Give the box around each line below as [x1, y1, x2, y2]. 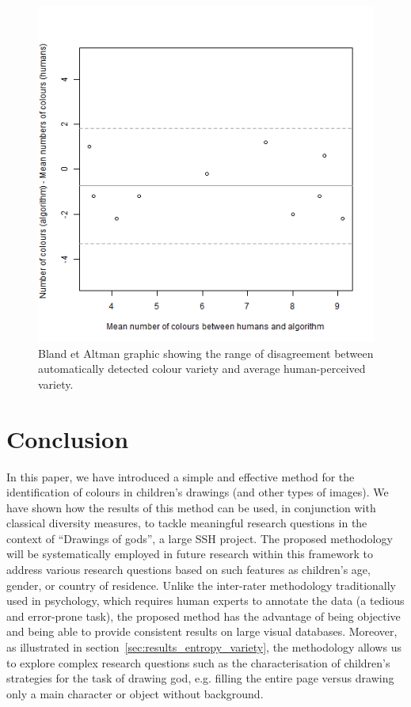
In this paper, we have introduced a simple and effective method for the [6, 468, 355, 485]
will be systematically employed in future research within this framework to [6, 545, 373, 562]
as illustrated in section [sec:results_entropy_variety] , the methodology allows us [6, 639, 401, 656]
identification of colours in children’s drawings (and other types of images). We [6, 484, 389, 500]
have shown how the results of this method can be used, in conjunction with [6, 499, 376, 515]
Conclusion [6, 422, 129, 454]
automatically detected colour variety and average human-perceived [38, 360, 366, 377]
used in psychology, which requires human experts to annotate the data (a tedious [6, 592, 405, 609]
